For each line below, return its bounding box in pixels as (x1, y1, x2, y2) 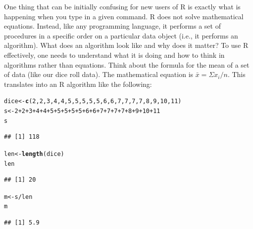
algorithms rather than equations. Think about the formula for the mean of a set (4, 59, 250, 70)
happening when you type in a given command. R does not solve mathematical (4, 11, 244, 21)
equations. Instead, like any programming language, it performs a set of (4, 21, 221, 31)
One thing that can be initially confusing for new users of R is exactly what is (4, 1, 241, 11)
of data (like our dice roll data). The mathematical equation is (4, 69, 194, 79)
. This (227, 69, 246, 79)
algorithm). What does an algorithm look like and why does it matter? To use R (4, 40, 249, 50)
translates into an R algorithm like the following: (4, 78, 152, 89)
